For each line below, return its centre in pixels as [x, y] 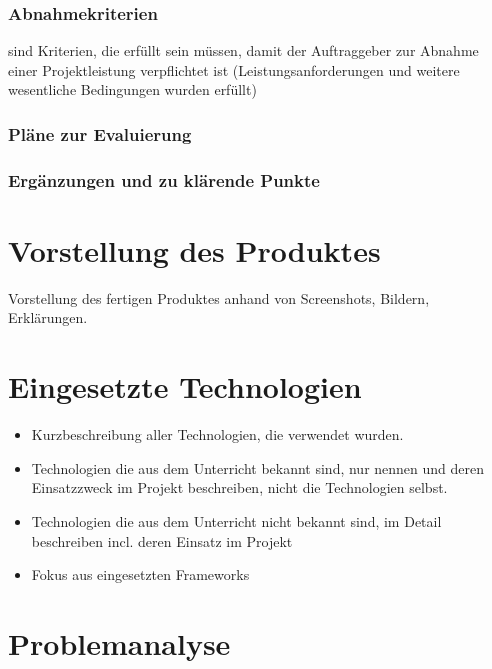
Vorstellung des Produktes [194, 249]
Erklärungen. [48, 317]
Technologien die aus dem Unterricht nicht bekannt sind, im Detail [236, 520]
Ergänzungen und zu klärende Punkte [164, 179]
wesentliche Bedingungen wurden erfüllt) [132, 89]
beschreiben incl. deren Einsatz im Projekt [162, 540]
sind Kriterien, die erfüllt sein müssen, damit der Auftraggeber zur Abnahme [243, 50]
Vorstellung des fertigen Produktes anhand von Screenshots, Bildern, [219, 297]
